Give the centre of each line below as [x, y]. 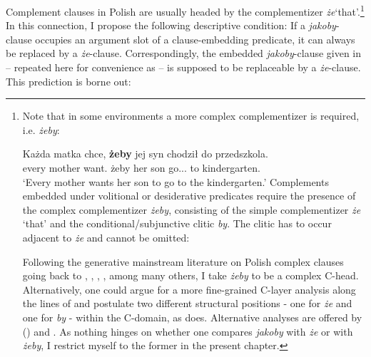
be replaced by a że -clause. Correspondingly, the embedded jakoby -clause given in [184, 53]
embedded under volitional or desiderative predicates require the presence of [189, 196]
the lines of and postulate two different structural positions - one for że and [187, 303]
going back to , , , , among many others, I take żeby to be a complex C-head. [190, 275]
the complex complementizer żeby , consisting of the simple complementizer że [192, 209]
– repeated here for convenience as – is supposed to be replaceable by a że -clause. [183, 67]
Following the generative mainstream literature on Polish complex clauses [183, 261]
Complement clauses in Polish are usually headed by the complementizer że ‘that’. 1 [185, 10]
